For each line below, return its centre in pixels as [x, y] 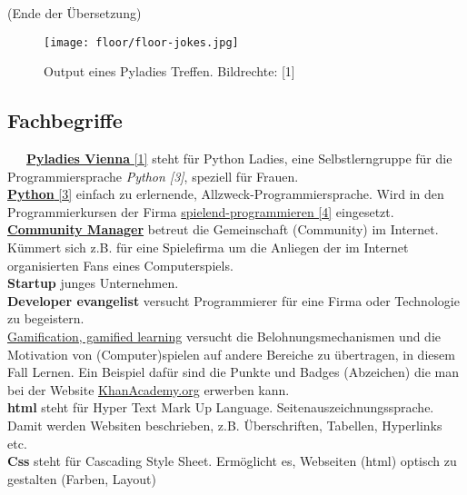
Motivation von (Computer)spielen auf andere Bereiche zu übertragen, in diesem [231, 354]
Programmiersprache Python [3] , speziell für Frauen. [153, 176]
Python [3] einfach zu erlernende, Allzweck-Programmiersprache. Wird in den [226, 194]
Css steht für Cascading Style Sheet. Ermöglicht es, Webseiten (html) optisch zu [232, 461]
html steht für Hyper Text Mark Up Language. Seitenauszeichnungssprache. [221, 407]
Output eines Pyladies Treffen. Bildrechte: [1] [169, 71]
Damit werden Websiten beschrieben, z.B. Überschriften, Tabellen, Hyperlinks [225, 425]
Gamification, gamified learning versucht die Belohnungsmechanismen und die [224, 336]
